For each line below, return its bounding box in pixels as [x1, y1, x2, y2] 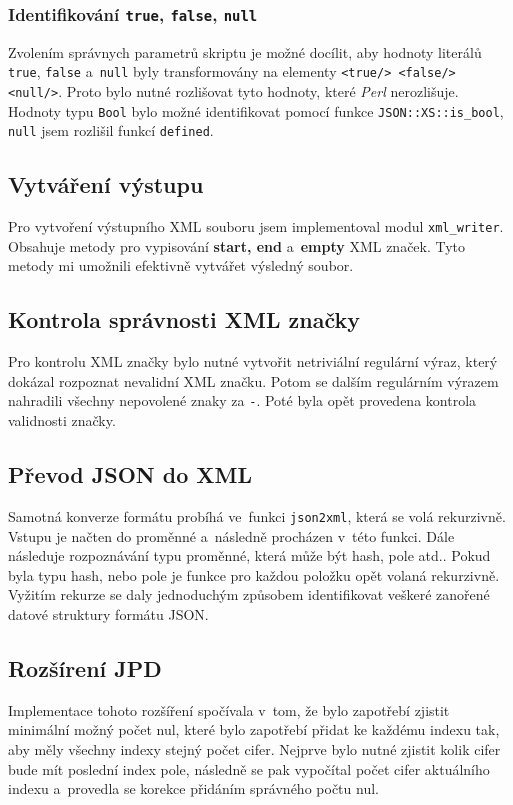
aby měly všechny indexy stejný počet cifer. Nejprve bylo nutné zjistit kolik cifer [8, 738, 501, 759]
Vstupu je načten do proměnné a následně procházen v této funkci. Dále [8, 525, 455, 546]
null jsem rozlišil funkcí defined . [8, 120, 214, 141]
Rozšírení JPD [8, 652, 162, 683]
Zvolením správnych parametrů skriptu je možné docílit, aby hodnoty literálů [8, 41, 482, 62]
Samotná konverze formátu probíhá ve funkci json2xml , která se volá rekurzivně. [8, 505, 506, 526]
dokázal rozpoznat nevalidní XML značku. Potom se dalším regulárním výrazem [8, 370, 499, 391]
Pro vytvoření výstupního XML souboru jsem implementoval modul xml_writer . [8, 216, 504, 237]
